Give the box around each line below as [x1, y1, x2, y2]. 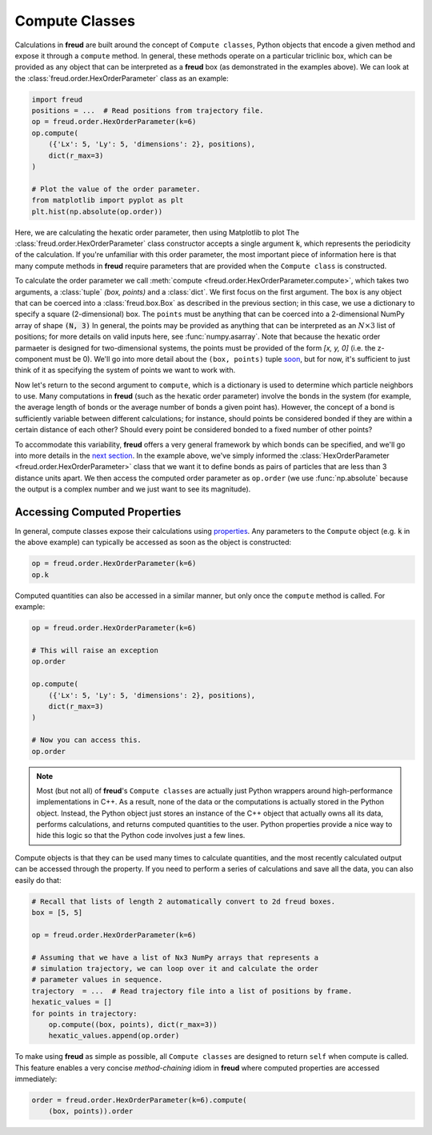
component [14, 354, 53, 363]
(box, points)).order [48, 1107, 134, 1116]
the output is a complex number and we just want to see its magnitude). [14, 484, 251, 494]
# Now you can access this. [31, 736, 142, 744]
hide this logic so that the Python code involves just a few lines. [36, 831, 246, 840]
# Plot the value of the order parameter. [31, 184, 201, 194]
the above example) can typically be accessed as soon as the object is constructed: [14, 537, 292, 547]
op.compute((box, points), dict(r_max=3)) [48, 1020, 218, 1029]
